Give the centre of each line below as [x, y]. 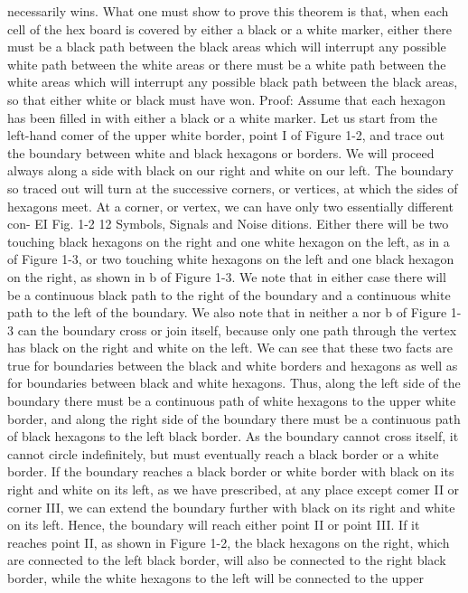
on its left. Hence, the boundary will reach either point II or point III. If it [214, 525]
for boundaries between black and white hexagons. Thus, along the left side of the [234, 383]
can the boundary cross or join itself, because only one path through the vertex [237, 329]
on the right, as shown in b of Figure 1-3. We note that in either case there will [227, 276]
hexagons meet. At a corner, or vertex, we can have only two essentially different [230, 206]
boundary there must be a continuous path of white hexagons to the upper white [232, 401]
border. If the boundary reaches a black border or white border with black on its [231, 471]
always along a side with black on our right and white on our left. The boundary [230, 170]
